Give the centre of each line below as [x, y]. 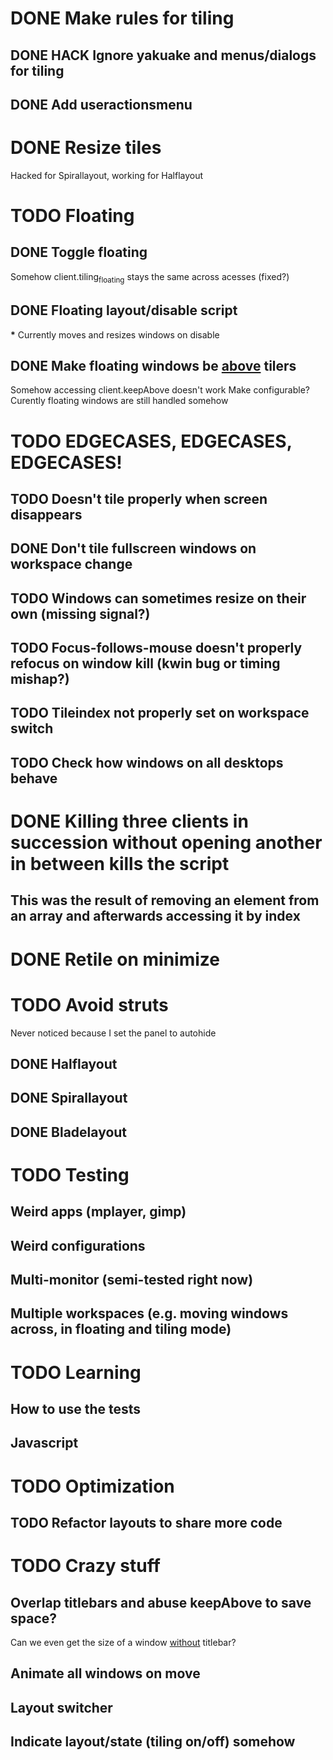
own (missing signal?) [80, 613]
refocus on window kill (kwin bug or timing [145, 663]
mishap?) [40, 679]
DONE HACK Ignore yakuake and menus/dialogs [163, 55]
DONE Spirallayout [69, 1098]
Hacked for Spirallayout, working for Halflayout [107, 175]
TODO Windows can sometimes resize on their [158, 598]
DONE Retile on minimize [115, 959]
